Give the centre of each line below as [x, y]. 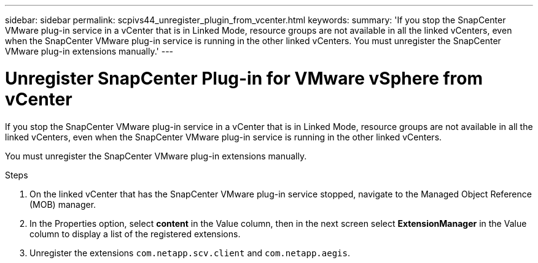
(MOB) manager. [63, 204]
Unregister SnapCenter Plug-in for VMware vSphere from [244, 78]
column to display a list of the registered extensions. [135, 234]
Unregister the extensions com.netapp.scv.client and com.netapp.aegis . [190, 253]
